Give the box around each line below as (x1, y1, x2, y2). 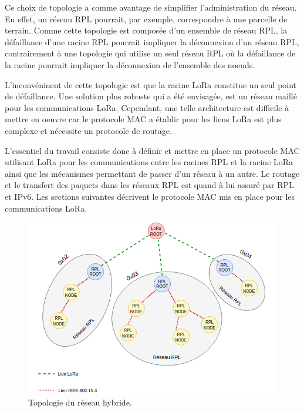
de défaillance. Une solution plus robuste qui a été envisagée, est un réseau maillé (5, 90, 297, 102)
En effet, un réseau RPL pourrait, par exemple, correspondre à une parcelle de (5, 12, 288, 25)
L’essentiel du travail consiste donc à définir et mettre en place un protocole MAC (5, 144, 300, 156)
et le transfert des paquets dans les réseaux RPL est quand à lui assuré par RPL (5, 179, 294, 191)
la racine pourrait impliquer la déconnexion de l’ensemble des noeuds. (5, 58, 255, 71)
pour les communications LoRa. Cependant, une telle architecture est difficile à (5, 101, 289, 113)
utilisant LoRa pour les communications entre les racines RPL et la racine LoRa (5, 156, 293, 168)
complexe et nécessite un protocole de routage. (5, 124, 172, 136)
